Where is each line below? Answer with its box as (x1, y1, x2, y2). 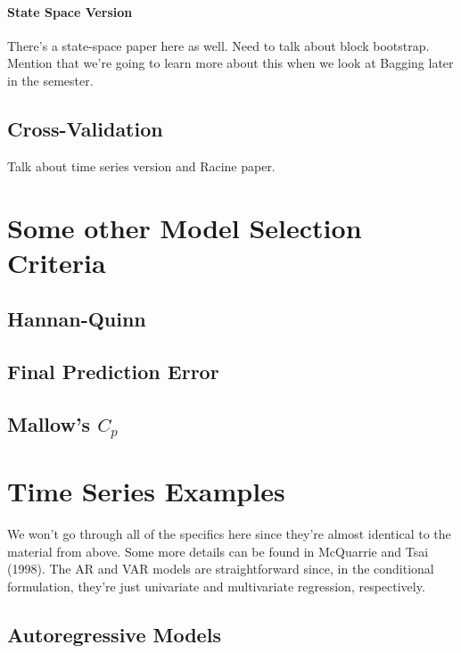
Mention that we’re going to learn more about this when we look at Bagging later (7, 54, 454, 72)
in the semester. (7, 70, 94, 89)
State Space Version (7, 2, 133, 21)
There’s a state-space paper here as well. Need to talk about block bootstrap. (7, 36, 430, 54)
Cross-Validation (7, 114, 163, 142)
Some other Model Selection (7, 209, 362, 245)
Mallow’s (7, 409, 91, 437)
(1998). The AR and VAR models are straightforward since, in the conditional (7, 559, 434, 578)
